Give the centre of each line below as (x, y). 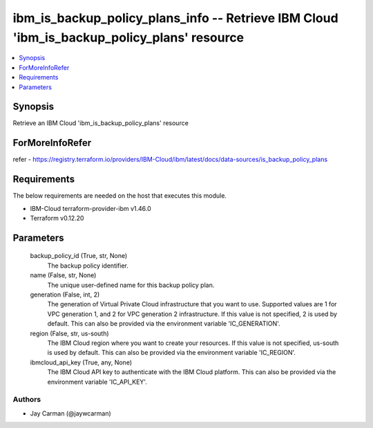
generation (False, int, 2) (65, 295)
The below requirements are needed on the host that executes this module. (120, 196)
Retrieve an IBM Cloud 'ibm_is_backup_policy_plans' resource (101, 123)
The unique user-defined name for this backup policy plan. (131, 285)
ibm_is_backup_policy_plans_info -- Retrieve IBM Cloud (175, 18)
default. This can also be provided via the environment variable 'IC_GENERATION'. (164, 324)
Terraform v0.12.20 (57, 218)
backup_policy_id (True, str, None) (79, 256)
